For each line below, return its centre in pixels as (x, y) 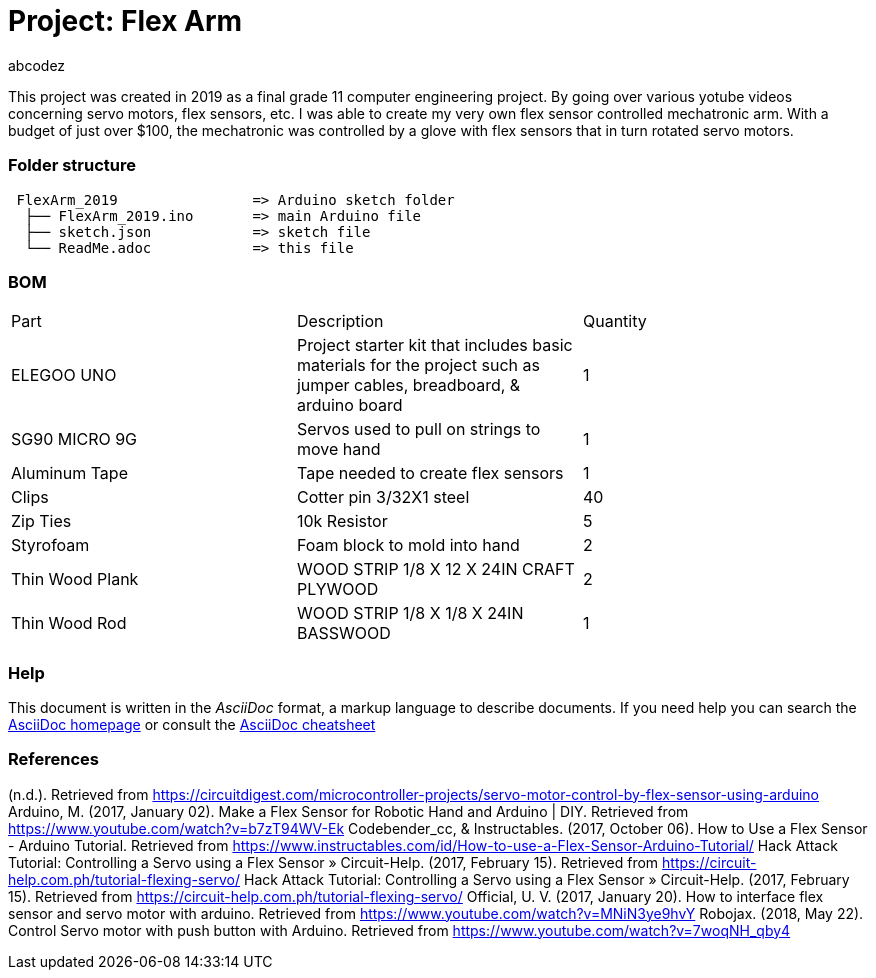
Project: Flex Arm (125, 21)
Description (340, 321)
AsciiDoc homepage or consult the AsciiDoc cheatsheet (192, 724)
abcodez (37, 65)
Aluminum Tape (69, 473)
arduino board (349, 405)
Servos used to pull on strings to (418, 429)
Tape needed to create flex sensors (430, 473)
